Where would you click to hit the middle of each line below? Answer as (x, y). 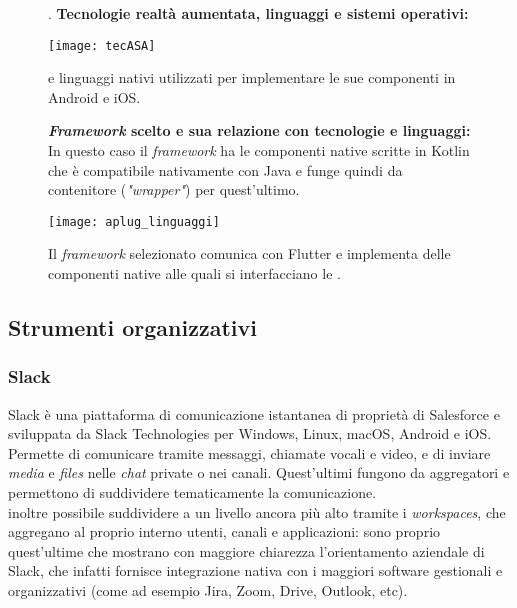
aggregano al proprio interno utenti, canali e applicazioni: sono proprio (224, 531)
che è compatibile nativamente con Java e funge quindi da (225, 169)
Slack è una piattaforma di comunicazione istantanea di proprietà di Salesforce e (254, 413)
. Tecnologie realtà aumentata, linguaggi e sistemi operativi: (258, 13)
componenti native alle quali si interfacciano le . (194, 273)
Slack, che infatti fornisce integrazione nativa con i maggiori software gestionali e (255, 570)
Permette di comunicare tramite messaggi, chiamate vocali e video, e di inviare (249, 452)
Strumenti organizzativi (132, 327)
